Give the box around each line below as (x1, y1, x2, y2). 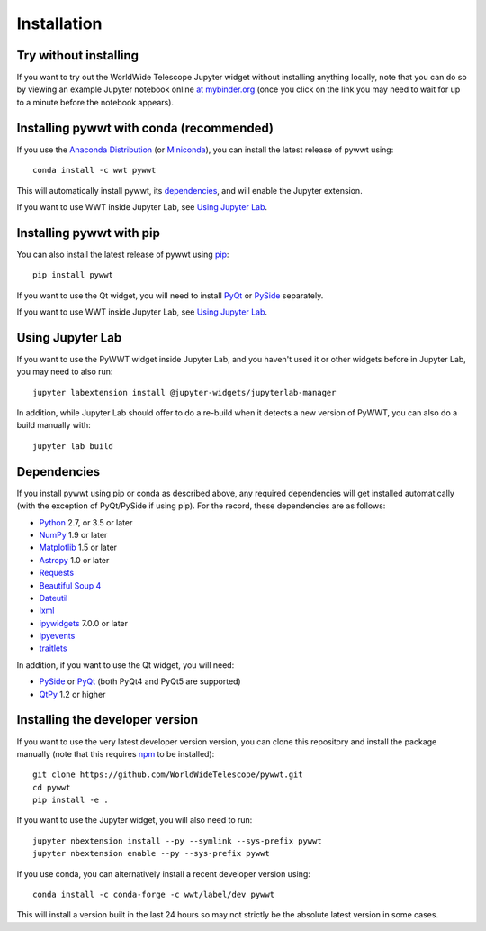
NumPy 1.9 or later (39, 529, 108, 540)
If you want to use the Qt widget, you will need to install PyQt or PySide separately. (16, 289, 324, 301)
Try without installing (16, 48, 139, 63)
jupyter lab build (32, 441, 114, 451)
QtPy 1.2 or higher (39, 689, 106, 699)
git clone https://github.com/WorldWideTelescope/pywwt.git (32, 770, 303, 780)
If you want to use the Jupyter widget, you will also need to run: (16, 815, 253, 826)
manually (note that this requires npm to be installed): (16, 748, 215, 759)
